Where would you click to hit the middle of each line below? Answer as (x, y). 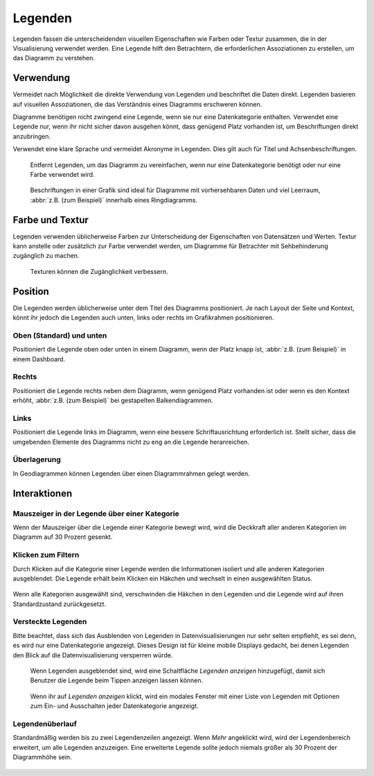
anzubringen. (32, 136)
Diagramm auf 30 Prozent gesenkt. (63, 537)
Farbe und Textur (51, 219)
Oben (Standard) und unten (60, 335)
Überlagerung (37, 460)
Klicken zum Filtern (46, 555)
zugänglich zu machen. (46, 256)
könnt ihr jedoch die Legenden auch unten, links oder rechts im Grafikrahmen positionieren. (143, 318)
